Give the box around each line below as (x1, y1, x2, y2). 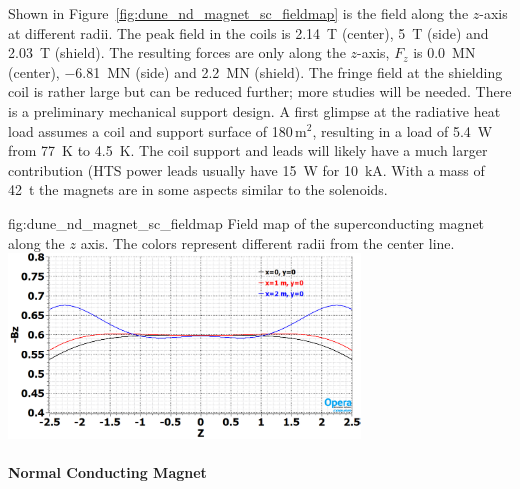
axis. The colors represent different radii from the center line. (80, 232, 455, 253)
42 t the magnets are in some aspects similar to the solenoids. (8, 179, 388, 200)
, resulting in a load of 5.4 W (312, 120, 493, 141)
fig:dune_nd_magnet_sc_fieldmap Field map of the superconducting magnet (8, 212, 485, 233)
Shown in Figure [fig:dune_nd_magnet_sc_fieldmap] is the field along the (8, 3, 469, 23)
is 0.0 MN (413, 42, 476, 63)
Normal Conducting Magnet (8, 462, 207, 482)
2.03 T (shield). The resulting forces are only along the (8, 42, 346, 63)
